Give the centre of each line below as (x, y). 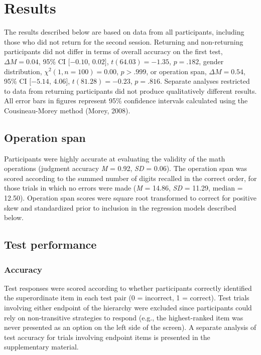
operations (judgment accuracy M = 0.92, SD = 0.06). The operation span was (126, 168)
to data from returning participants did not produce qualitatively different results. (130, 91)
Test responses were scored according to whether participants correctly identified (128, 288)
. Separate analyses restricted (205, 81)
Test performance (50, 244)
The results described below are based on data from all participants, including (124, 32)
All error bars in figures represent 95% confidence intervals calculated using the (126, 101)
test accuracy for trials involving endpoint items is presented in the (107, 337)
